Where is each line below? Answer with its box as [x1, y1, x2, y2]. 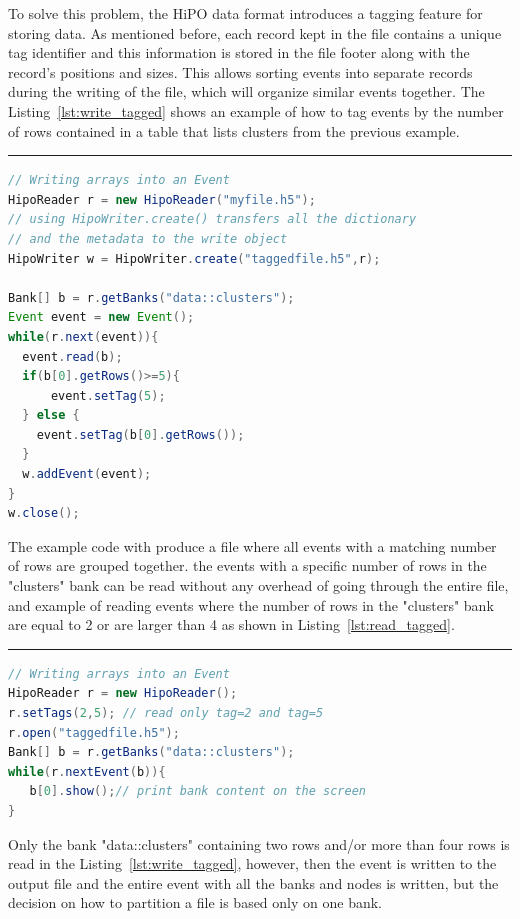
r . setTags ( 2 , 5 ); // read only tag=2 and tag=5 [8, 706, 324, 720]
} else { [22, 408, 80, 423]
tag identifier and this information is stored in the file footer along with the [8, 42, 470, 63]
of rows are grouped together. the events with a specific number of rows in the [8, 555, 487, 576]
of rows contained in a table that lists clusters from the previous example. [8, 120, 460, 141]
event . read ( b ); [22, 349, 123, 364]
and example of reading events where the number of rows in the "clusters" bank [8, 594, 494, 615]
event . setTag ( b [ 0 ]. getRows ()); [36, 427, 245, 442]
